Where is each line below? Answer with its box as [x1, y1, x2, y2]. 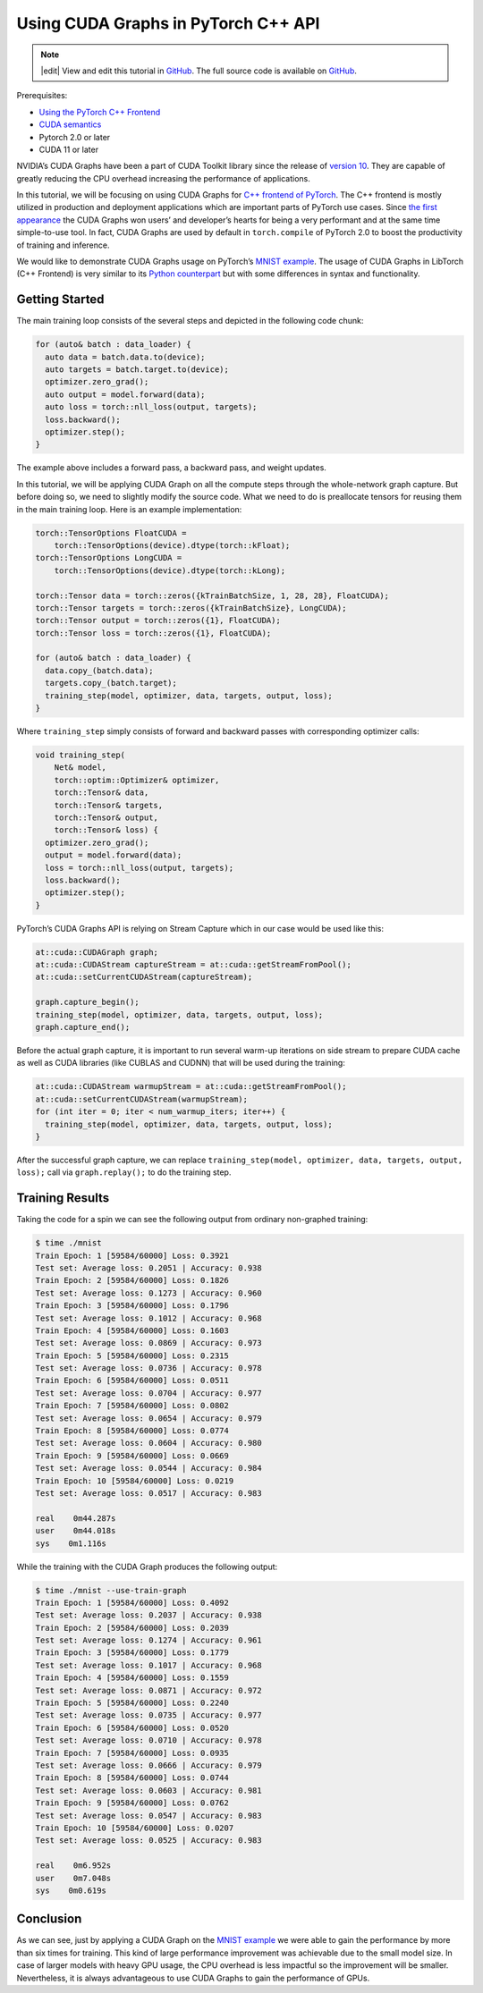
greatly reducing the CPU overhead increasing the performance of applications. [16, 173, 310, 183]
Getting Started [16, 291, 105, 308]
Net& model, [54, 763, 107, 773]
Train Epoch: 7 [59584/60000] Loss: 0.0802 [35, 1400, 230, 1411]
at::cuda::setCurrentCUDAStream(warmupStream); [35, 1094, 248, 1104]
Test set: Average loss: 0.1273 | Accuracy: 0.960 [35, 1288, 263, 1298]
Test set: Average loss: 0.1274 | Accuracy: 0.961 [35, 1635, 263, 1645]
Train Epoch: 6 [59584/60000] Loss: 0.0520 [35, 1722, 230, 1733]
